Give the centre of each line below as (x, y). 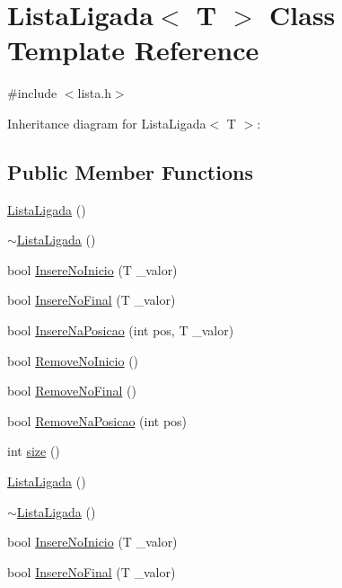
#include (32, 93)
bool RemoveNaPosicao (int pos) (97, 420)
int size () (34, 451)
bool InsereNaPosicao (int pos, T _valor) (121, 330)
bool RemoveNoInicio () (73, 360)
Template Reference (133, 50)
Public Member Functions (130, 171)
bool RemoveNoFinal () (72, 391)
